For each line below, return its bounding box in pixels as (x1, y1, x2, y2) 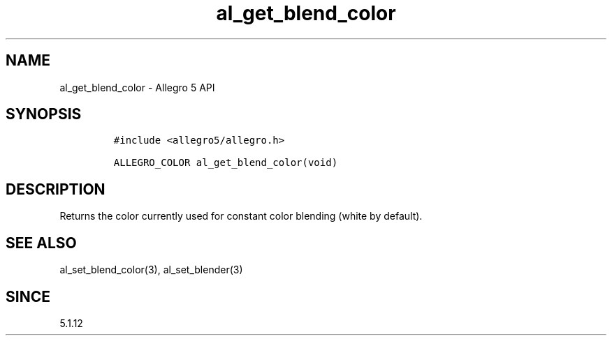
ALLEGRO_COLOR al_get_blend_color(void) (113, 157, 338, 169)
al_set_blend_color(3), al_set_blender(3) (59, 264, 243, 276)
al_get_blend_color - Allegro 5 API (59, 81, 215, 93)
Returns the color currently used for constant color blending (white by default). (59, 210, 423, 222)
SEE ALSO (6, 234, 77, 252)
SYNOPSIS (6, 105, 82, 123)
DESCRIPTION (6, 180, 105, 198)
